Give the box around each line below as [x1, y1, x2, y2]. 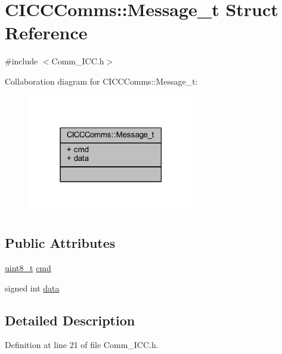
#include [5, 55, 38, 67]
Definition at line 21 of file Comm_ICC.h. [5, 339, 159, 351]
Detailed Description [5, 310, 135, 329]
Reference [5, 20, 88, 45]
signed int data [5, 281, 60, 294]
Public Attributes [5, 234, 116, 252]
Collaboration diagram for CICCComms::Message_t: [5, 74, 198, 87]
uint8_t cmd [5, 261, 51, 274]
